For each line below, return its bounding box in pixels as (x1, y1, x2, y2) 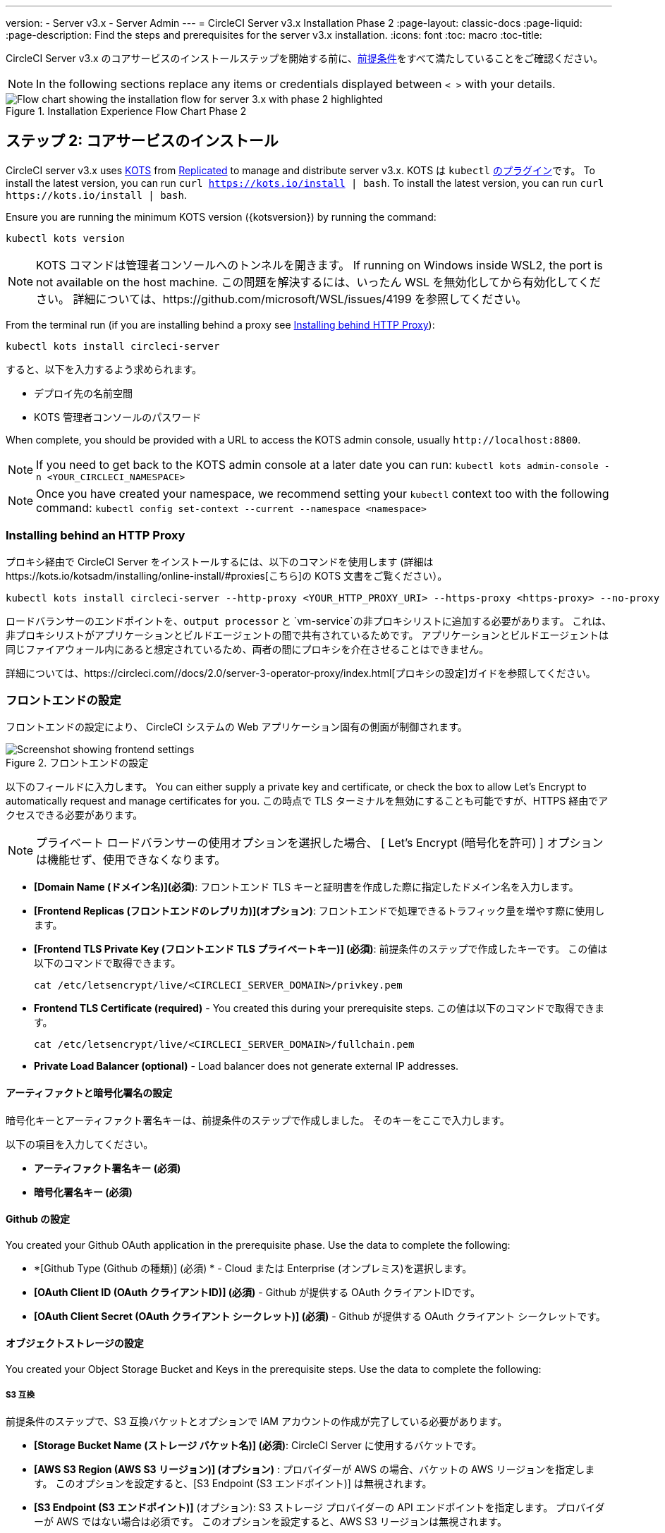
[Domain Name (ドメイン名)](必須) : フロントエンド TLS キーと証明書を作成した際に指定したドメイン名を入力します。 (34, 881, 579, 893)
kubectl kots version (6, 232, 125, 244)
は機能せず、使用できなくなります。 (36, 853, 226, 867)
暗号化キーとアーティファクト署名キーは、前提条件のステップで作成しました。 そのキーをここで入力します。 (6, 1113, 510, 1126)
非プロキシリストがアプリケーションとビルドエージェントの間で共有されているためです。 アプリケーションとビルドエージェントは (6, 628, 609, 641)
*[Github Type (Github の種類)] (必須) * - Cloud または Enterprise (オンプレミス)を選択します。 (34, 1262, 472, 1274)
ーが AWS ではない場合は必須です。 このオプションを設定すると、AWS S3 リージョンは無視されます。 (34, 1515, 507, 1527)
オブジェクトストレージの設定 (6, 1337, 144, 1350)
